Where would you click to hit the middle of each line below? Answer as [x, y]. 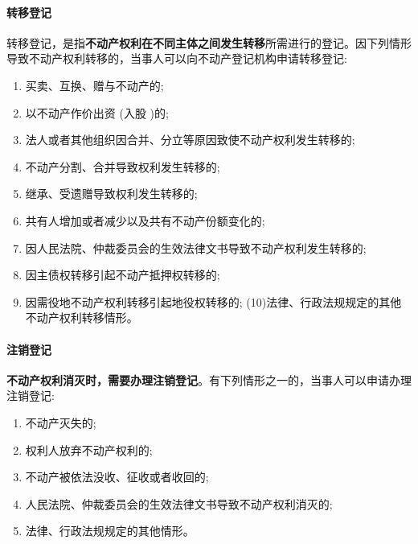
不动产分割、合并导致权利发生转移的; [123, 166]
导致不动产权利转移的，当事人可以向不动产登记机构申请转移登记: [177, 58]
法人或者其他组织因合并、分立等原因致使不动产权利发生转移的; [190, 140]
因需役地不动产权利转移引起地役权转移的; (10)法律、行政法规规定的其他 [213, 301]
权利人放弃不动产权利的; [89, 449]
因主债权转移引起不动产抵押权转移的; [123, 275]
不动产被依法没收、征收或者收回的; [117, 477]
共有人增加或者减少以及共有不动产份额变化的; [145, 220]
